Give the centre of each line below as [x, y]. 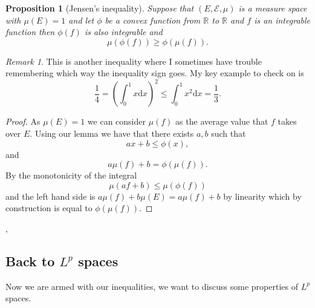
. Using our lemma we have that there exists [112, 133]
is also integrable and [123, 32]
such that [229, 133]
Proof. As [23, 121]
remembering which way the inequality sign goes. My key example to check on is [155, 73]
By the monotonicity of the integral [71, 175]
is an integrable [282, 20]
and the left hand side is [50, 196]
